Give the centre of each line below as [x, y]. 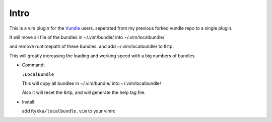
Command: [33, 65]
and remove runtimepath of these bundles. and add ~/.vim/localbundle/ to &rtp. [91, 46]
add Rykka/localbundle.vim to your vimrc [69, 111]
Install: [29, 102]
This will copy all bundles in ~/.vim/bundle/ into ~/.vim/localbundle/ [91, 83]
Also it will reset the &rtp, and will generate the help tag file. [84, 92]
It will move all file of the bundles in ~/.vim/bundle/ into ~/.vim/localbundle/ [87, 37]
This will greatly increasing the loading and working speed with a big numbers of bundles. [103, 56]
